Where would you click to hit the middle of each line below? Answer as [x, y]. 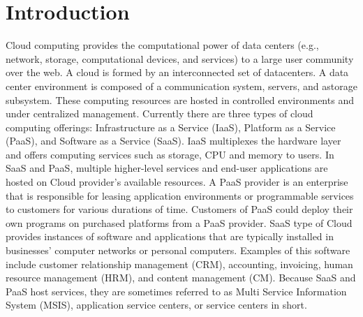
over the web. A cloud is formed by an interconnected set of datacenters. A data [177, 72]
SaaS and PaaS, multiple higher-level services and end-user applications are [167, 168]
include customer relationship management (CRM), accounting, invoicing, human [179, 264]
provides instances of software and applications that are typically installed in [170, 236]
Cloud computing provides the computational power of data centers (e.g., [162, 45]
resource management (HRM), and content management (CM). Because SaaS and [181, 278]
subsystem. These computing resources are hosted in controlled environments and [180, 99]
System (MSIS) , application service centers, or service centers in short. [156, 305]
